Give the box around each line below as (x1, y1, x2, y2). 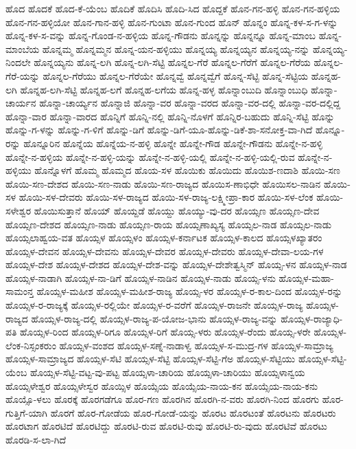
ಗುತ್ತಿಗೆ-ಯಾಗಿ (5, 405, 48, 419)
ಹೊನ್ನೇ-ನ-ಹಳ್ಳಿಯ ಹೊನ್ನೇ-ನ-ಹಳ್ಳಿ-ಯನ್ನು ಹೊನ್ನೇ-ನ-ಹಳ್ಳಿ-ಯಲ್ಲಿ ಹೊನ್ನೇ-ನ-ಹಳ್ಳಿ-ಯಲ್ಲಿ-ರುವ (5, 149, 295, 164)
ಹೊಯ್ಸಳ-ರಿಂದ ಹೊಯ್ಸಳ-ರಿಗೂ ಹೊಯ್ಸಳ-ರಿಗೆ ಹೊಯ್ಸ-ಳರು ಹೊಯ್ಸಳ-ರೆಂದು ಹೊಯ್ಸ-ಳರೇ (20, 325, 311, 339)
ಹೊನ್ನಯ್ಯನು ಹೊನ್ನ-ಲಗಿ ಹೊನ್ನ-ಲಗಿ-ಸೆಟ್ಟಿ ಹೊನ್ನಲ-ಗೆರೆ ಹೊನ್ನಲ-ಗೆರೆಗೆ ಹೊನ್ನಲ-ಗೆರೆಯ (34, 55, 311, 69)
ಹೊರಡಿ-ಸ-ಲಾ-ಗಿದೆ (5, 432, 67, 446)
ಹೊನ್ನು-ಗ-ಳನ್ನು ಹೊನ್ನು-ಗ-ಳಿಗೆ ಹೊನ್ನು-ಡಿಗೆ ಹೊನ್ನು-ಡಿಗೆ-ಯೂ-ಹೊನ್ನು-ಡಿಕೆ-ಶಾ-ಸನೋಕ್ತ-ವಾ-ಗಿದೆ (5, 122, 313, 137)
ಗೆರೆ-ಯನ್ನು (5, 68, 40, 83)
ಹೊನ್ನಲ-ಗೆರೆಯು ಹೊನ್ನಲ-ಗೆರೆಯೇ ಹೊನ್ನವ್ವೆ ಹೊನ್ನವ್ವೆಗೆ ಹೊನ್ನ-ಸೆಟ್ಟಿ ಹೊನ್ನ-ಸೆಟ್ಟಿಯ (43, 68, 309, 83)
